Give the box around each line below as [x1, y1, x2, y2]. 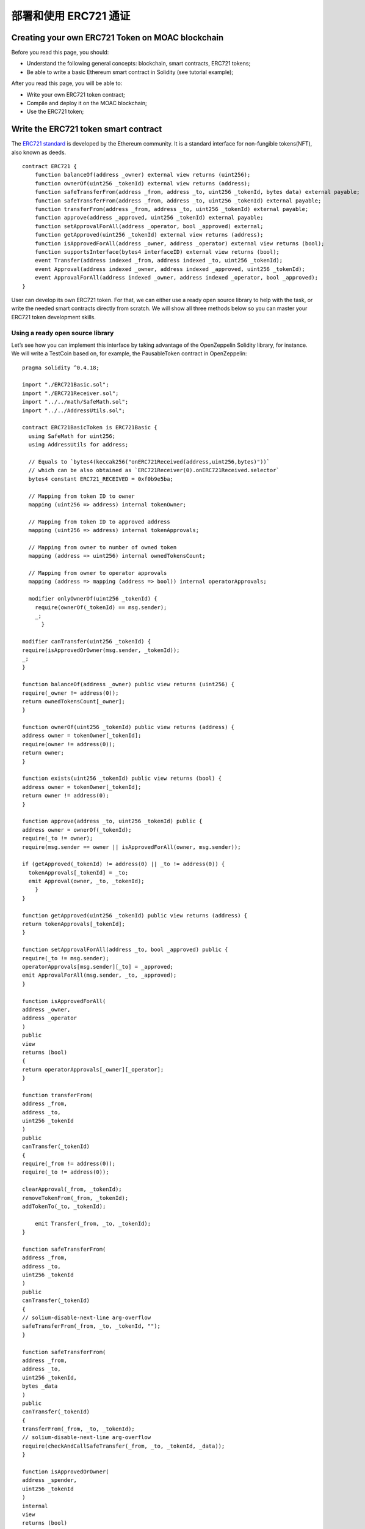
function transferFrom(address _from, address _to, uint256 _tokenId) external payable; [34, 205, 309, 213]
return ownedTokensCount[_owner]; [22, 698, 125, 705]
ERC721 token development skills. [11, 313, 96, 320]
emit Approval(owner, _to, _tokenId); [28, 878, 145, 885]
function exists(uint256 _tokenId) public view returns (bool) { [22, 775, 222, 782]
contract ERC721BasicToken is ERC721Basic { [22, 424, 158, 431]
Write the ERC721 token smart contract [11, 124, 162, 135]
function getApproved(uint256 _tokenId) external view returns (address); [34, 231, 264, 239]
